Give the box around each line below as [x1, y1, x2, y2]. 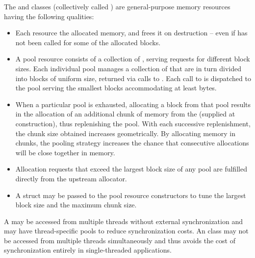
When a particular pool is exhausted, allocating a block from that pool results [15, 99, 251, 109]
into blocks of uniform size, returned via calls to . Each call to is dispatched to [15, 73, 251, 83]
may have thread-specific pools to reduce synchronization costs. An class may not [4, 226, 249, 236]
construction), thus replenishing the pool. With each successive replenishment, [15, 118, 251, 128]
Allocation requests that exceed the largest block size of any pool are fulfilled [15, 164, 247, 174]
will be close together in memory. [15, 147, 115, 157]
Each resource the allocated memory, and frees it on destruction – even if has [15, 28, 248, 38]
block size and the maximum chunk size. [15, 200, 137, 210]
